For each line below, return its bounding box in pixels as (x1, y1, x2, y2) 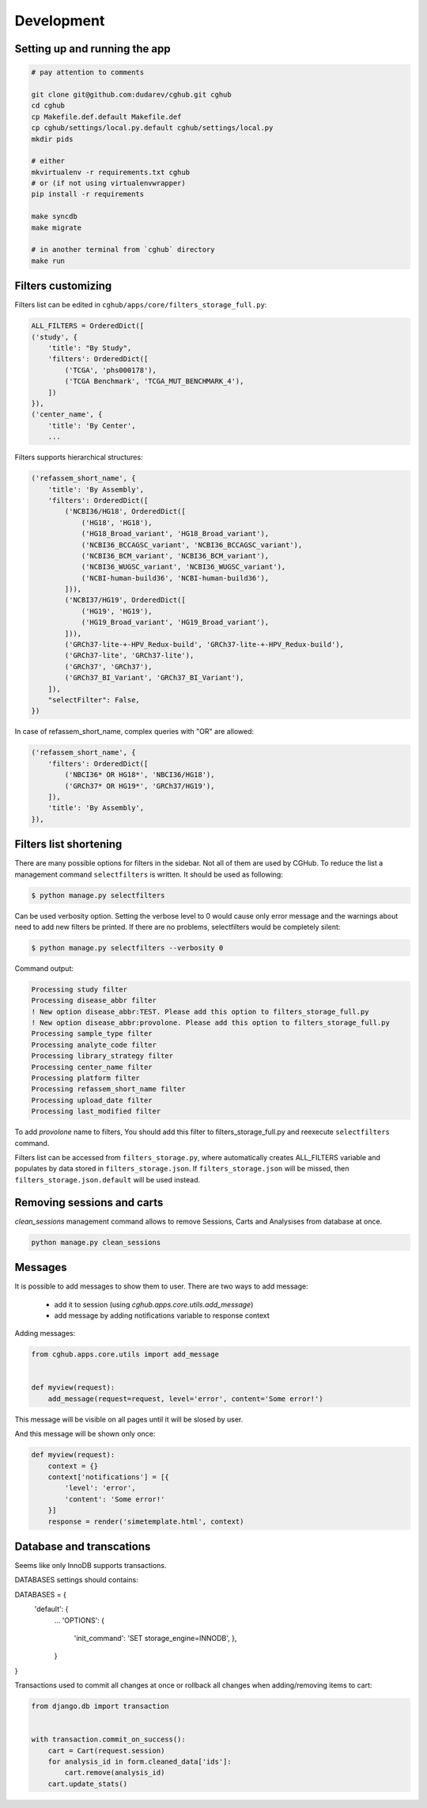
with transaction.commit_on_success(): (31, 1735, 186, 1744)
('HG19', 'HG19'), (81, 607, 153, 615)
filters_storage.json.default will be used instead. (14, 1174, 201, 1184)
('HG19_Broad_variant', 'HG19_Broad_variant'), (81, 618, 270, 627)
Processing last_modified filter (31, 1107, 161, 1116)
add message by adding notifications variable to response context (54, 1311, 270, 1320)
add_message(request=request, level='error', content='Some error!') (47, 1394, 323, 1403)
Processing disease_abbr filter (31, 996, 157, 1005)
